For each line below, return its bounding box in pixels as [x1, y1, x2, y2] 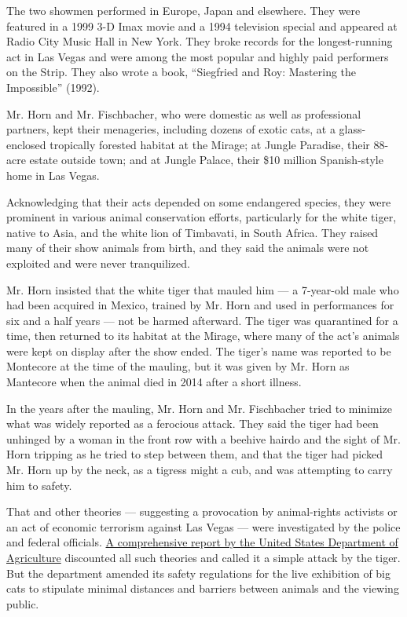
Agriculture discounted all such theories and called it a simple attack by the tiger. [6, 549, 401, 565]
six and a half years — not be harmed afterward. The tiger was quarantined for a [6, 312, 398, 328]
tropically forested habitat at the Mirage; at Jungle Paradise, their [49, 136, 370, 152]
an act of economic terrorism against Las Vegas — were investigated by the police [6, 518, 401, 535]
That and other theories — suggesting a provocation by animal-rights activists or [6, 503, 398, 520]
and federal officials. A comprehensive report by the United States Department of [6, 534, 398, 550]
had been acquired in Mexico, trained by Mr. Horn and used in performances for [6, 297, 394, 313]
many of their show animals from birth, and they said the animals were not [6, 239, 369, 256]
